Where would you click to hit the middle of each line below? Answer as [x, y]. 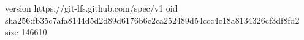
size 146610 [26, 32]
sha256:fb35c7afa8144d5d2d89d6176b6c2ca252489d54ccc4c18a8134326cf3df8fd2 [152, 20]
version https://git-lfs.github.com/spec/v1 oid [91, 8]
